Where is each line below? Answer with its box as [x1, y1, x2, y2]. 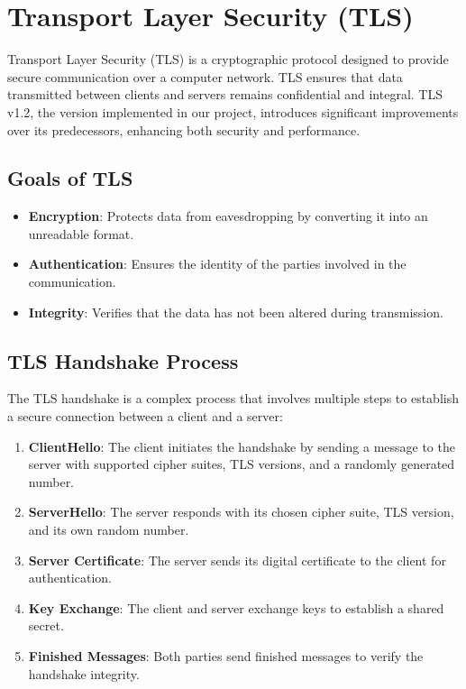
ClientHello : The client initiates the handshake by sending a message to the [28, 436, 455, 455]
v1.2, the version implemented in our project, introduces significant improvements [7, 102, 459, 121]
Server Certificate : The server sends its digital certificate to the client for [28, 550, 446, 569]
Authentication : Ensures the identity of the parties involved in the [28, 254, 407, 273]
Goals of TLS [7, 164, 133, 192]
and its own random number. [28, 520, 189, 539]
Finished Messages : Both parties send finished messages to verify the [28, 647, 424, 665]
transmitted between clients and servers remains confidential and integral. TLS [7, 85, 443, 104]
